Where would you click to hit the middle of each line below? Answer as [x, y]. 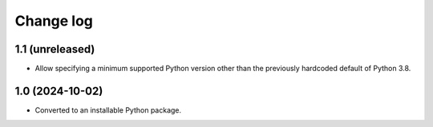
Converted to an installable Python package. [108, 110]
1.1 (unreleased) [55, 49]
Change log [54, 21]
